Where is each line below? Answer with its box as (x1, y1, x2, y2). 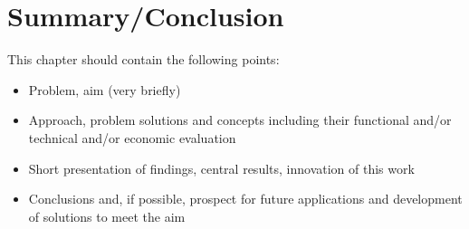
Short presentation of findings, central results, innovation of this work (28, 158, 415, 177)
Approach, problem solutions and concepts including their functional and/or (28, 110, 452, 129)
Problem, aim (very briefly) (28, 80, 181, 99)
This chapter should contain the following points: (7, 50, 280, 69)
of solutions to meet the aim (28, 206, 186, 225)
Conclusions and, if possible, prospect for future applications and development (28, 189, 463, 208)
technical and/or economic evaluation (28, 128, 236, 147)
